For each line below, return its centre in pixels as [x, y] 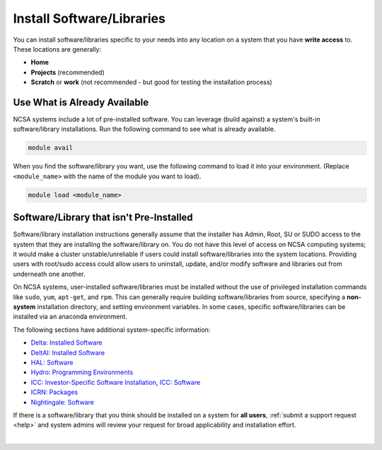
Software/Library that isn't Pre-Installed [103, 218]
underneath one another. [49, 274]
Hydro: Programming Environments [82, 372]
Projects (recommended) [68, 72]
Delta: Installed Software [66, 342]
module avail [51, 148]
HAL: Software [52, 362]
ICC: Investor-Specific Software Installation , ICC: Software [116, 382]
